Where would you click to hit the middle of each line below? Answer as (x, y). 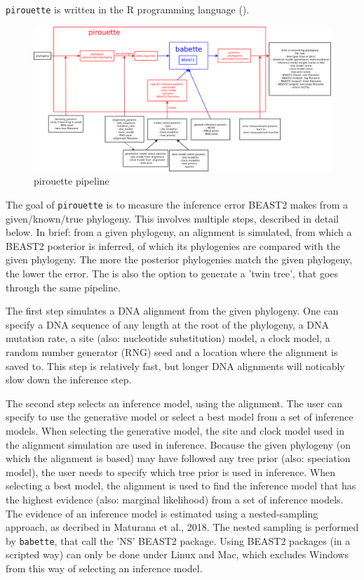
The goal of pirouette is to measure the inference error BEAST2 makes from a (177, 205)
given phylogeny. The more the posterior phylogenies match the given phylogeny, (179, 259)
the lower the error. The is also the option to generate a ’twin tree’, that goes (172, 273)
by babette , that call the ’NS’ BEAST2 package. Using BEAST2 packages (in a (178, 540)
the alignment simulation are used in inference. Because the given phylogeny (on (178, 444)
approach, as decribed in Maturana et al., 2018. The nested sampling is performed (182, 527)
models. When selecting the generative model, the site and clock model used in (175, 431)
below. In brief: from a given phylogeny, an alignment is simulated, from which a (179, 232)
